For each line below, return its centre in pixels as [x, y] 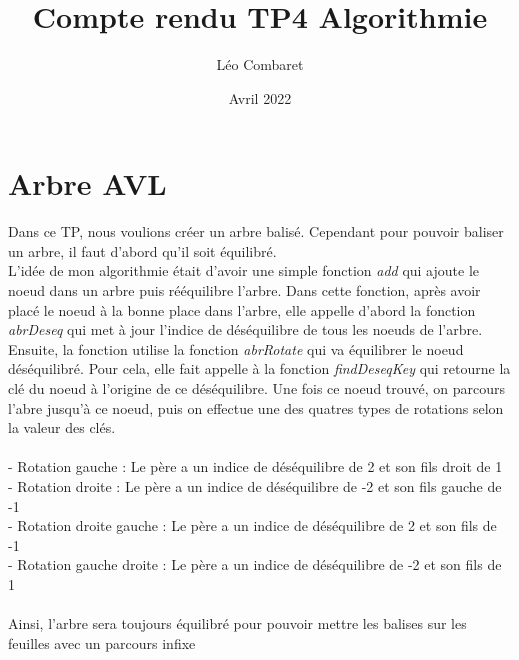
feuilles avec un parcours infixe [102, 642]
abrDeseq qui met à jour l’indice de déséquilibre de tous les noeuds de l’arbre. [245, 329]
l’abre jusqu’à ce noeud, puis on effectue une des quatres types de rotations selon [256, 407]
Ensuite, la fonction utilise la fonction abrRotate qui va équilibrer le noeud [236, 348]
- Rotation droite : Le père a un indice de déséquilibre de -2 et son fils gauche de [255, 485]
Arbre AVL [87, 183]
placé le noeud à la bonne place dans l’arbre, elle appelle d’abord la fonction [242, 309]
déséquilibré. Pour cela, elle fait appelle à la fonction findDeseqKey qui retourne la [259, 368]
